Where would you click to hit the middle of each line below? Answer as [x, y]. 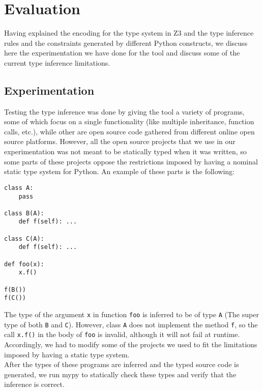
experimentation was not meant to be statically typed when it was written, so [125, 151]
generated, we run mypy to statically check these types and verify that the [120, 374]
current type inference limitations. [57, 62]
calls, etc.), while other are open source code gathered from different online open [129, 131]
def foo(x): [24, 264]
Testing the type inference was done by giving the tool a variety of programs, [124, 111]
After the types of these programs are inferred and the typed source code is [122, 364]
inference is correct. [34, 384]
